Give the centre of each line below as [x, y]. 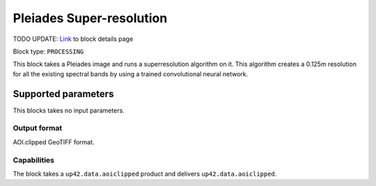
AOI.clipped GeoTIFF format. [54, 142]
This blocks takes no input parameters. [69, 110]
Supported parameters [63, 94]
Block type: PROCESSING [48, 51]
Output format [38, 128]
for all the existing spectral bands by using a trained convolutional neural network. [131, 74]
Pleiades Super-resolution [90, 18]
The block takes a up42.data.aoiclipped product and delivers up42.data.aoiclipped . [145, 174]
